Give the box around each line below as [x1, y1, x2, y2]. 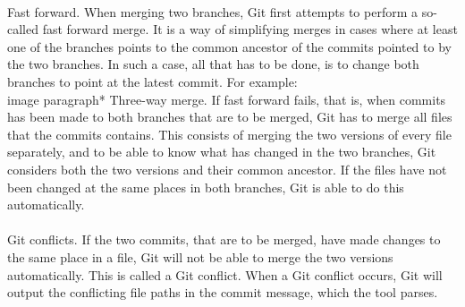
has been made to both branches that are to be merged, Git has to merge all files [7, 107, 452, 126]
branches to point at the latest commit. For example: [7, 72, 298, 90]
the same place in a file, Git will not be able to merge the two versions [7, 247, 393, 266]
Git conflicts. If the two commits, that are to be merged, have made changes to [7, 230, 441, 249]
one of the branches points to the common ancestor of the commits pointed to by [7, 37, 452, 55]
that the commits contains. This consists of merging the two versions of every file [7, 124, 452, 143]
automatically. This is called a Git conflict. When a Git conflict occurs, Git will [7, 265, 443, 284]
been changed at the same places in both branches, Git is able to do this [7, 177, 404, 196]
